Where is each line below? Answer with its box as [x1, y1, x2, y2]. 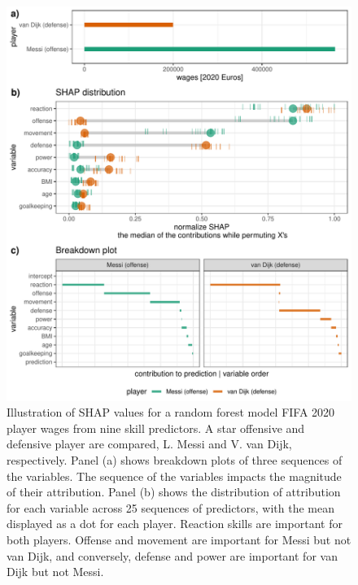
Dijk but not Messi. [7, 563, 104, 580]
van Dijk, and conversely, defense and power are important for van [7, 547, 338, 564]
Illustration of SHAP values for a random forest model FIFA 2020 [7, 404, 335, 421]
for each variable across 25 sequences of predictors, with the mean [7, 499, 335, 516]
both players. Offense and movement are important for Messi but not [7, 530, 351, 548]
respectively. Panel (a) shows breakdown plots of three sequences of [7, 451, 343, 468]
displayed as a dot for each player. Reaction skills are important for [7, 515, 343, 532]
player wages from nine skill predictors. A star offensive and [7, 419, 305, 436]
